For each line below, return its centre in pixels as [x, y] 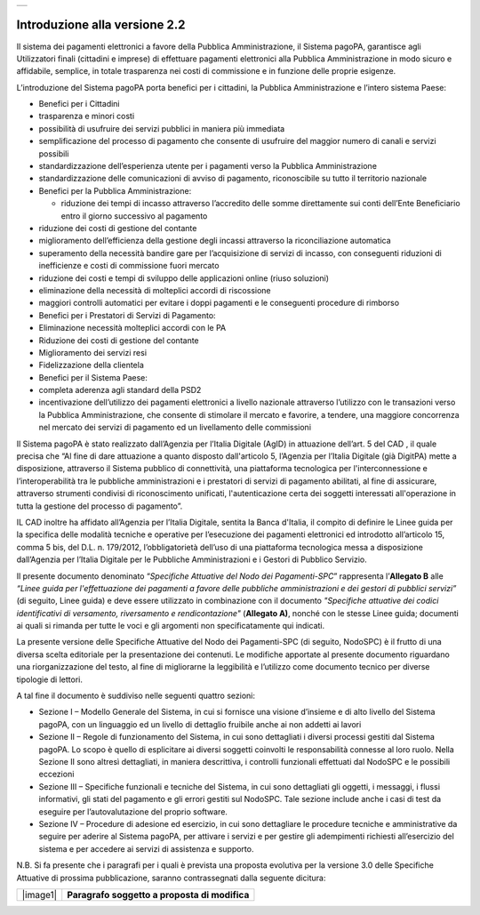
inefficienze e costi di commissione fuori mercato [129, 266]
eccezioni [56, 775]
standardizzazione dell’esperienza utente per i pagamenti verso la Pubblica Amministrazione [208, 166]
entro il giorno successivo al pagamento [134, 216]
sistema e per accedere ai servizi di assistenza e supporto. [146, 848]
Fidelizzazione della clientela [91, 365]
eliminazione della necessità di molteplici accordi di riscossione [155, 290]
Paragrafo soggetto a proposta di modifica [158, 895]
